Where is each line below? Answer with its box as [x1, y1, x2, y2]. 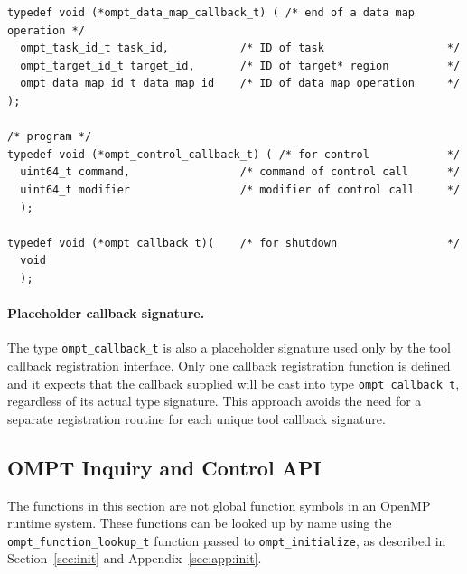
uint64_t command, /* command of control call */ [20, 165, 461, 179]
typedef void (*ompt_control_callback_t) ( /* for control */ [7, 147, 461, 161]
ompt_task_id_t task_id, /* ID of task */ [20, 42, 461, 55]
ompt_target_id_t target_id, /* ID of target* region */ [20, 59, 461, 72]
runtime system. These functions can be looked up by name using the [7, 513, 392, 532]
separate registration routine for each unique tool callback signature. [7, 409, 386, 428]
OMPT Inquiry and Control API [7, 453, 322, 481]
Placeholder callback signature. [7, 304, 205, 323]
